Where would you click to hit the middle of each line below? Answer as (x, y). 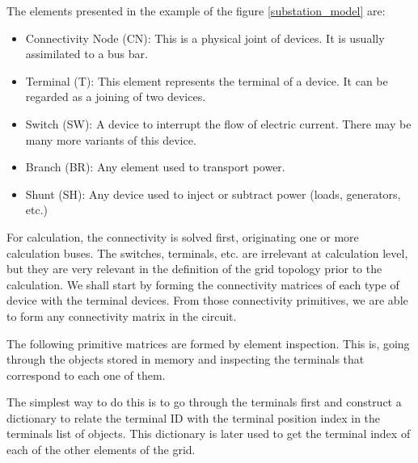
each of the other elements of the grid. (101, 450)
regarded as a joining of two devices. (116, 97)
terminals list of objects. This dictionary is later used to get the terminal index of (209, 434)
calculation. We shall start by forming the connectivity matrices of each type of (203, 284)
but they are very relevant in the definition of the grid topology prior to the (194, 269)
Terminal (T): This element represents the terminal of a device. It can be (207, 80)
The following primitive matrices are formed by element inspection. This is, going (208, 343)
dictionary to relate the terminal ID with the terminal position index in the (194, 417)
